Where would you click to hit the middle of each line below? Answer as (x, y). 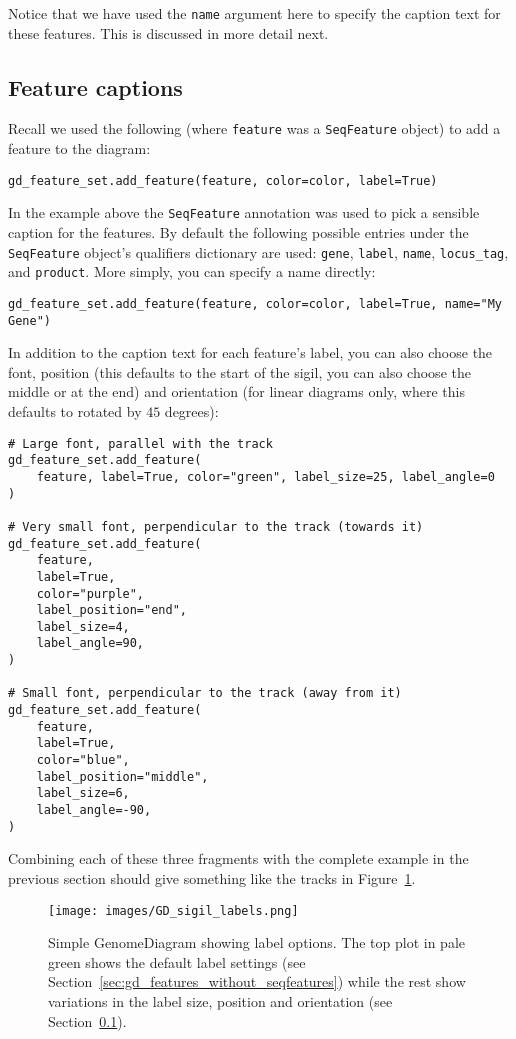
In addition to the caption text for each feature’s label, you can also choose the (250, 352)
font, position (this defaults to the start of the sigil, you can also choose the (239, 371)
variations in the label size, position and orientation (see (220, 1000)
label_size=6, (83, 793)
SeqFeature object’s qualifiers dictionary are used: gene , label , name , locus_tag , (258, 251)
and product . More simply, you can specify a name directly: (192, 271)
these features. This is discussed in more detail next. (168, 32)
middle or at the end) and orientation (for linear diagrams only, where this (236, 391)
